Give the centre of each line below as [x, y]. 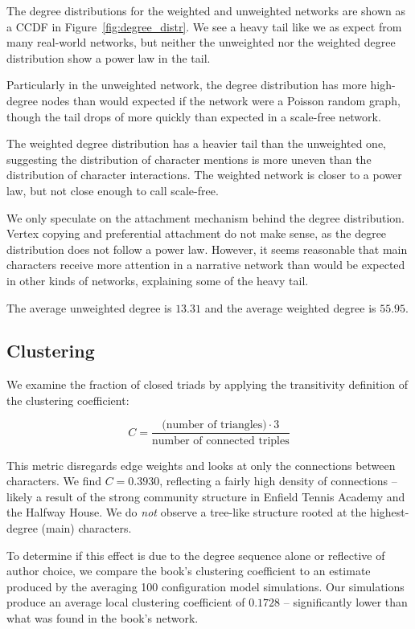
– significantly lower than [345, 602]
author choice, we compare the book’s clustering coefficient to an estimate [189, 571]
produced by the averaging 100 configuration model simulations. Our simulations [205, 586]
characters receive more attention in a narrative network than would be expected [206, 265]
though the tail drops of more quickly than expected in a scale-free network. [194, 116]
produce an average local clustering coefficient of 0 [131, 602]
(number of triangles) [214, 425]
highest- [390, 512]
